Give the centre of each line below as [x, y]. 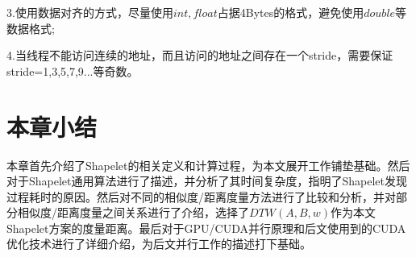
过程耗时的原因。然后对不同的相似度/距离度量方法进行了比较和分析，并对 [201, 196]
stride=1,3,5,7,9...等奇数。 [73, 70]
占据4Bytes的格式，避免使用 [291, 12]
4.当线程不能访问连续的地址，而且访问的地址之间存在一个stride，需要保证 [200, 55]
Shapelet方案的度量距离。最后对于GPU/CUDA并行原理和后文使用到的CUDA [206, 228]
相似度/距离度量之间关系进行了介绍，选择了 [133, 212]
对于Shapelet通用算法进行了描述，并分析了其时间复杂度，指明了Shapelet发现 [207, 181]
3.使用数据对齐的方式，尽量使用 [90, 12]
